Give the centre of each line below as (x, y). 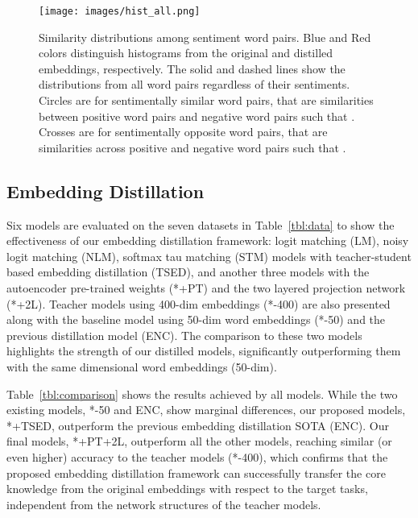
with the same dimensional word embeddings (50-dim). (142, 366)
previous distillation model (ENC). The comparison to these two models (184, 335)
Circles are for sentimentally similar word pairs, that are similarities (206, 100)
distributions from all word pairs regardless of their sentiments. (195, 84)
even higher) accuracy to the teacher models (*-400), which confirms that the (197, 456)
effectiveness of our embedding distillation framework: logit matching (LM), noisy (208, 240)
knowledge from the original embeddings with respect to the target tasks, (187, 489)
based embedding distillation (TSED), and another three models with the (188, 272)
